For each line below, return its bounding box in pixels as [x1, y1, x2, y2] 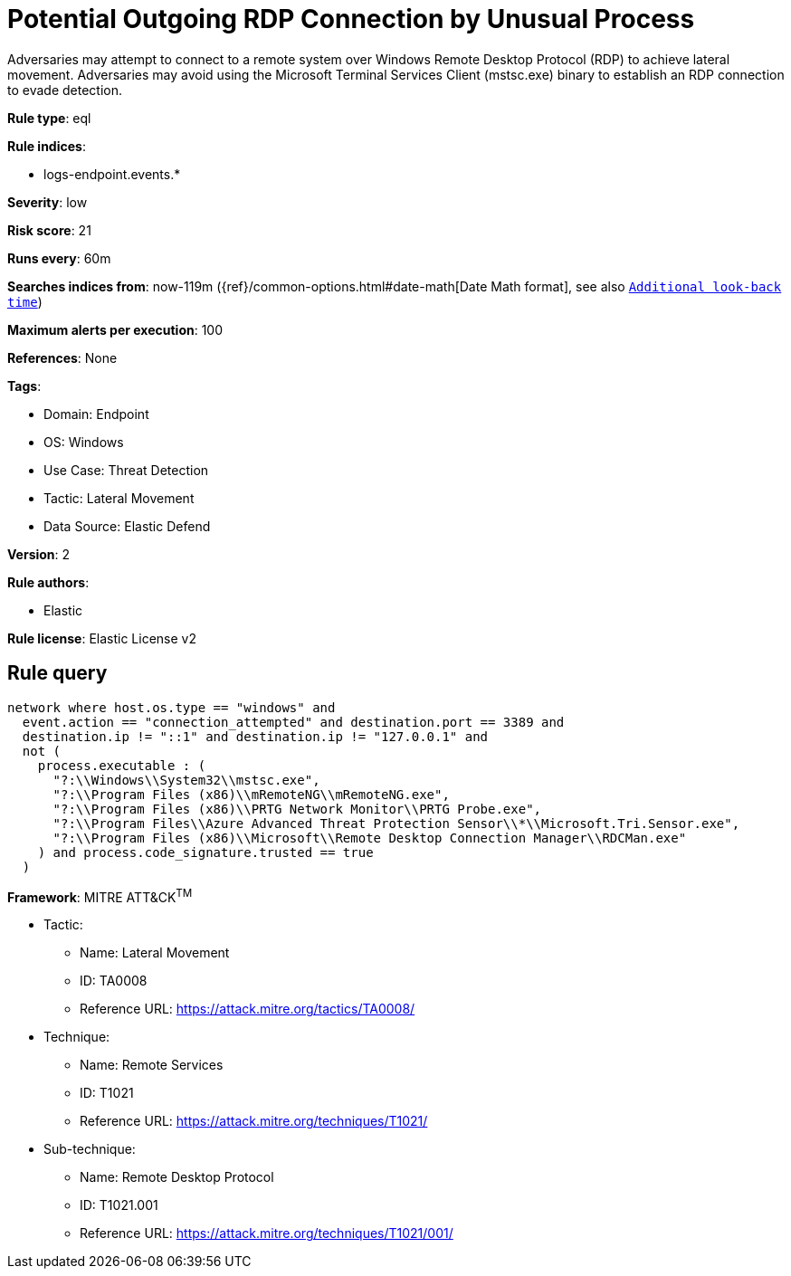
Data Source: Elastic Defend [43, 518, 211, 534]
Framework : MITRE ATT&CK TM [7, 886, 193, 905]
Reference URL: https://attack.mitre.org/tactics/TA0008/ [80, 1001, 415, 1017]
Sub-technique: [43, 1141, 136, 1157]
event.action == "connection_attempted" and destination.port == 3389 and [22, 714, 565, 729]
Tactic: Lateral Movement [43, 490, 195, 506]
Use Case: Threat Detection [43, 462, 209, 478]
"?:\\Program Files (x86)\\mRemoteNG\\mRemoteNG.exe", [52, 786, 450, 802]
